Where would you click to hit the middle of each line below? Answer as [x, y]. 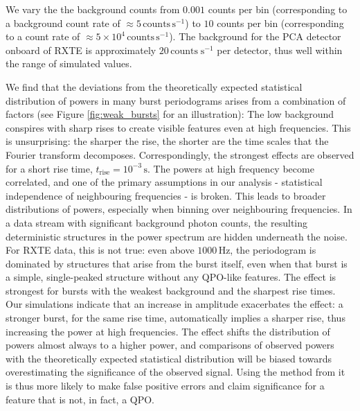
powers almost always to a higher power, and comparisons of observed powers [170, 345]
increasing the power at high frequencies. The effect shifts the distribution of [168, 331]
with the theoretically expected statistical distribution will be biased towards [169, 358]
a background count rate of [63, 23]
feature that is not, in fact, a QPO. [80, 399]
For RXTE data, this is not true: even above [100, 250]
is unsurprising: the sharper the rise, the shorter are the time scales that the [167, 141]
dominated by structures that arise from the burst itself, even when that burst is [177, 263]
